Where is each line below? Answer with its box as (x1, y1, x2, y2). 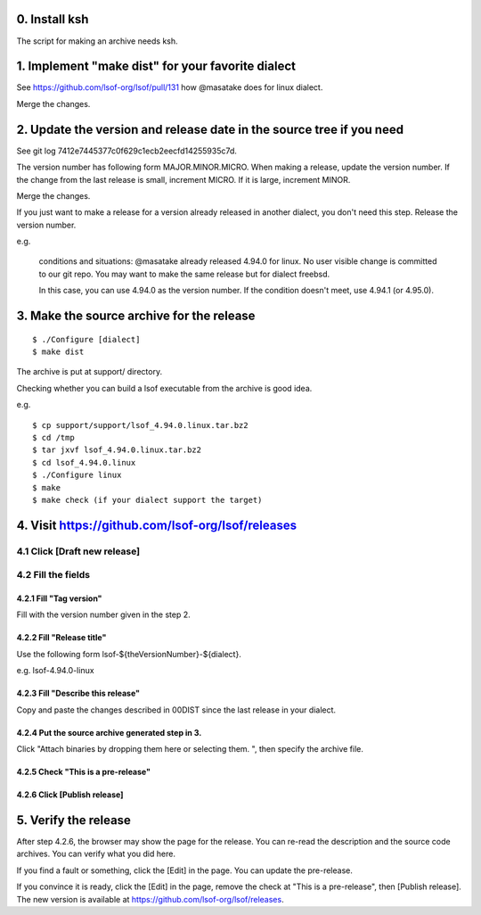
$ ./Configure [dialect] (32, 334, 141, 344)
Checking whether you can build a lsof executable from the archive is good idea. (16, 383, 313, 393)
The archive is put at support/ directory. (16, 367, 163, 377)
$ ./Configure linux (32, 470, 122, 481)
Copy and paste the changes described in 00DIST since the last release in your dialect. (16, 705, 337, 715)
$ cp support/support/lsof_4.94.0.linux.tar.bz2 (32, 420, 249, 430)
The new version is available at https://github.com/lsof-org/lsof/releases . (16, 894, 284, 904)
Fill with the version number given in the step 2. (16, 609, 191, 620)
